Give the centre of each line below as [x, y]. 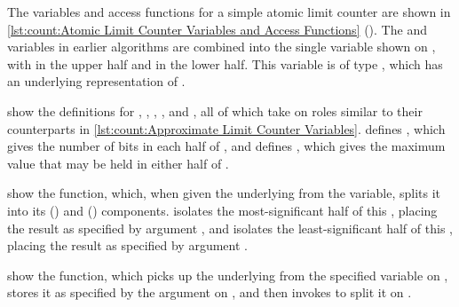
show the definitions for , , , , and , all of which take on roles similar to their [215, 110]
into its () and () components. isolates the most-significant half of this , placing [222, 210]
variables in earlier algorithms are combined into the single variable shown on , [222, 47]
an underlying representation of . [96, 81]
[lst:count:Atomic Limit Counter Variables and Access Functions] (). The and [217, 29]
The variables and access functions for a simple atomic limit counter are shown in [229, 12]
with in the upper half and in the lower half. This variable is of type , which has [225, 63]
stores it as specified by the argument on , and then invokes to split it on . [210, 292]
